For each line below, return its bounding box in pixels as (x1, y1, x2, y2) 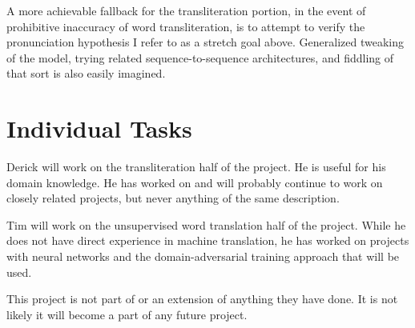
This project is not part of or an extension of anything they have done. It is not (6, 290, 398, 307)
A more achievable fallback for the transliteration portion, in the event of (6, 2, 366, 18)
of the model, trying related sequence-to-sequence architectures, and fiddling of (6, 49, 393, 66)
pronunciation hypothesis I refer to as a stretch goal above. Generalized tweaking (6, 34, 405, 50)
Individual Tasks (6, 112, 192, 145)
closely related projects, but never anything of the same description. (6, 190, 340, 206)
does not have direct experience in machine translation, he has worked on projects (6, 232, 409, 249)
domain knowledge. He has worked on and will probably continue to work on (6, 174, 383, 190)
